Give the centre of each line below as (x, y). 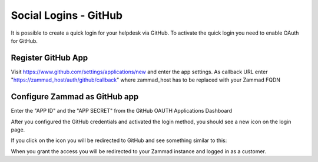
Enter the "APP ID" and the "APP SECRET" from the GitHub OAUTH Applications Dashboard (122, 111)
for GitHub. (24, 41)
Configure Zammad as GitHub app (75, 97)
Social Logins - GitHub (67, 15)
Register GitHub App (49, 58)
